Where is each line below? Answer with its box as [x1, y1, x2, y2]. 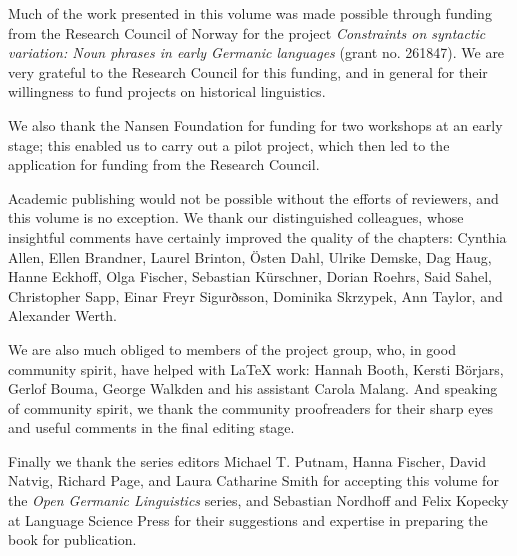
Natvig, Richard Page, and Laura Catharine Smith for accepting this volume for [8, 470, 499, 491]
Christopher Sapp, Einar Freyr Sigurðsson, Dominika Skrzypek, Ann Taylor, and [8, 285, 503, 306]
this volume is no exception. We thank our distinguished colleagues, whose [8, 207, 464, 228]
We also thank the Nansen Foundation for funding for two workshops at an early [8, 114, 503, 135]
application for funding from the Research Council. [8, 154, 320, 175]
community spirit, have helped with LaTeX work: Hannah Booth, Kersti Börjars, [8, 358, 504, 379]
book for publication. [8, 529, 137, 550]
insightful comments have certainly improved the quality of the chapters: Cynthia [8, 226, 507, 247]
